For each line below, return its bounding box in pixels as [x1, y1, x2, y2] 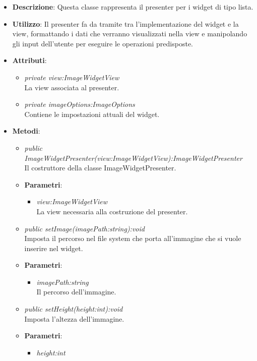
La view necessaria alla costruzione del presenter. [36, 206, 188, 216]
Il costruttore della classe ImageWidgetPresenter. [24, 162, 176, 173]
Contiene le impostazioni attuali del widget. [24, 108, 160, 119]
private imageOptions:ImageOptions [24, 99, 135, 109]
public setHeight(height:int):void [24, 304, 123, 314]
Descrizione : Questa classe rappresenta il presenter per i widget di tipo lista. [12, 2, 253, 12]
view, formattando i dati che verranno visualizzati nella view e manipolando [12, 28, 247, 39]
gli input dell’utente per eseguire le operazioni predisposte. [12, 38, 193, 48]
